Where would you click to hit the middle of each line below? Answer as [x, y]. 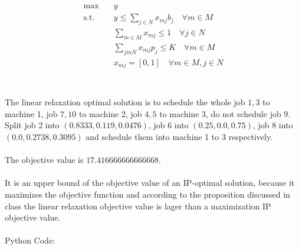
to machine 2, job [111, 113]
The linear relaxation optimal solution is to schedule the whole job [125, 102]
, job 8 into [273, 125]
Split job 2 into [32, 125]
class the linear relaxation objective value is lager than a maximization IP [138, 206]
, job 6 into [168, 125]
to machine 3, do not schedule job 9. [225, 113]
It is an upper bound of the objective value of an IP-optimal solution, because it [150, 183]
